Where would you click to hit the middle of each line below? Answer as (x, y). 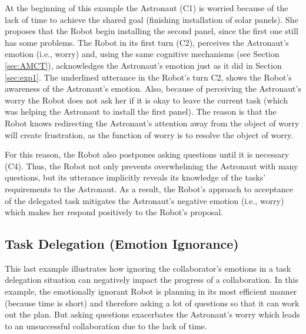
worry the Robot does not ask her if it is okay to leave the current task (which (146, 100)
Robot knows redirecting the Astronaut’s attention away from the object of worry (152, 123)
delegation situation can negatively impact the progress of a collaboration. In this (152, 280)
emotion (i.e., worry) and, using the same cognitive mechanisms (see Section (142, 54)
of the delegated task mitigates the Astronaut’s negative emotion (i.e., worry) (144, 200)
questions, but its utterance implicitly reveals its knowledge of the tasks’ (135, 177)
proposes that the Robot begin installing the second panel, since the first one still (152, 31)
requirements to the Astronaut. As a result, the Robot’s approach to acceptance (149, 188)
